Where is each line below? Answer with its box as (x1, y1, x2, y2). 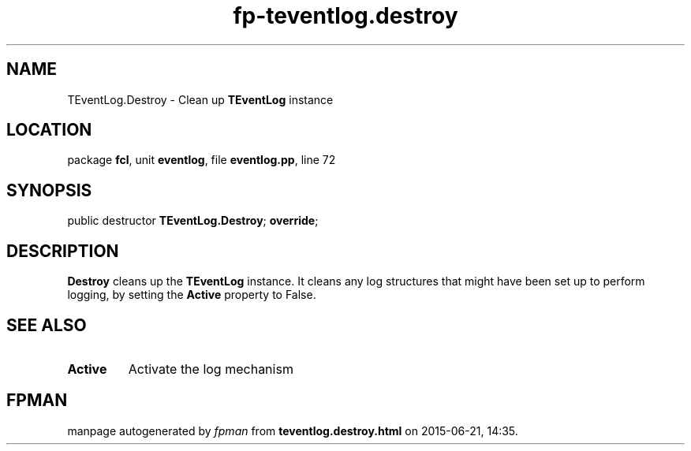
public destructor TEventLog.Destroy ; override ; (67, 214, 319, 228)
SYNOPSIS (6, 180, 92, 200)
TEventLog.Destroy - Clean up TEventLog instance (67, 92, 334, 106)
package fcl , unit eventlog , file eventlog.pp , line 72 (67, 153, 336, 167)
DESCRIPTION (6, 240, 119, 261)
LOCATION (6, 120, 92, 140)
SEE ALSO (6, 315, 87, 335)
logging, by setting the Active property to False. (67, 288, 316, 302)
